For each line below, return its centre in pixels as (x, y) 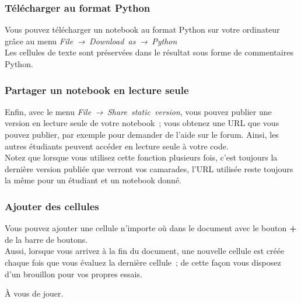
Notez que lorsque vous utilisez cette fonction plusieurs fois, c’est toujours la (141, 157)
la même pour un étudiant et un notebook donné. (93, 180)
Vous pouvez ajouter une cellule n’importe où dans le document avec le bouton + (151, 228)
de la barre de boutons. (46, 239)
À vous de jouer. (34, 293)
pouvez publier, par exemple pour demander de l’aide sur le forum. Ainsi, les (142, 134)
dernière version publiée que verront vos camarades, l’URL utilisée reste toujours (149, 168)
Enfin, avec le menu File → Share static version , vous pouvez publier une (138, 111)
